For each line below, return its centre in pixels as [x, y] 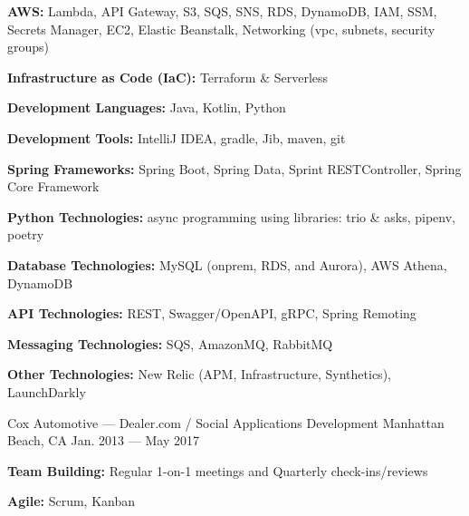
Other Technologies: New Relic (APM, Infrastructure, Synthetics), [199, 374]
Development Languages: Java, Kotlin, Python [147, 107]
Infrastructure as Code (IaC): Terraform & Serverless [168, 77]
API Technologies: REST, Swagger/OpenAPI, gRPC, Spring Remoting [212, 313]
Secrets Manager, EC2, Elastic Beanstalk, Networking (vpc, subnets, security [221, 29]
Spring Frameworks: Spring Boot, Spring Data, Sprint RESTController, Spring [234, 168]
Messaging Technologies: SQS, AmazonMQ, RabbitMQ [170, 343]
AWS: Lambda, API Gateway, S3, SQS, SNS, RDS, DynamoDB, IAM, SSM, [222, 11]
